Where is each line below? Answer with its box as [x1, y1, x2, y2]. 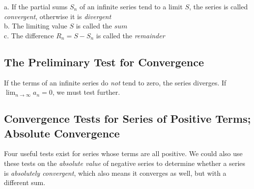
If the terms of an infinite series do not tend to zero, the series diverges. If [4, 77, 226, 87]
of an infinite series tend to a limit [79, 1, 183, 11]
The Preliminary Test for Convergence [4, 54, 204, 69]
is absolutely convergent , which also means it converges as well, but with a [4, 167, 226, 178]
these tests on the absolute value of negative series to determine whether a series [4, 158, 246, 168]
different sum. [4, 177, 46, 188]
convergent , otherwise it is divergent [4, 11, 112, 21]
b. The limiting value [4, 21, 67, 31]
